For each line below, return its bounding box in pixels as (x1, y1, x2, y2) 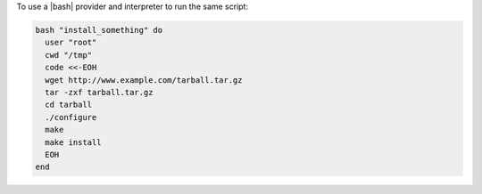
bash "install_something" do (35, 25, 163, 35)
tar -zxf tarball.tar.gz (45, 87, 154, 97)
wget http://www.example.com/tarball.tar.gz (45, 75, 243, 85)
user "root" (45, 37, 97, 48)
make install (45, 137, 102, 147)
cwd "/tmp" (45, 50, 93, 60)
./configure (45, 112, 97, 122)
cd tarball (45, 100, 93, 110)
